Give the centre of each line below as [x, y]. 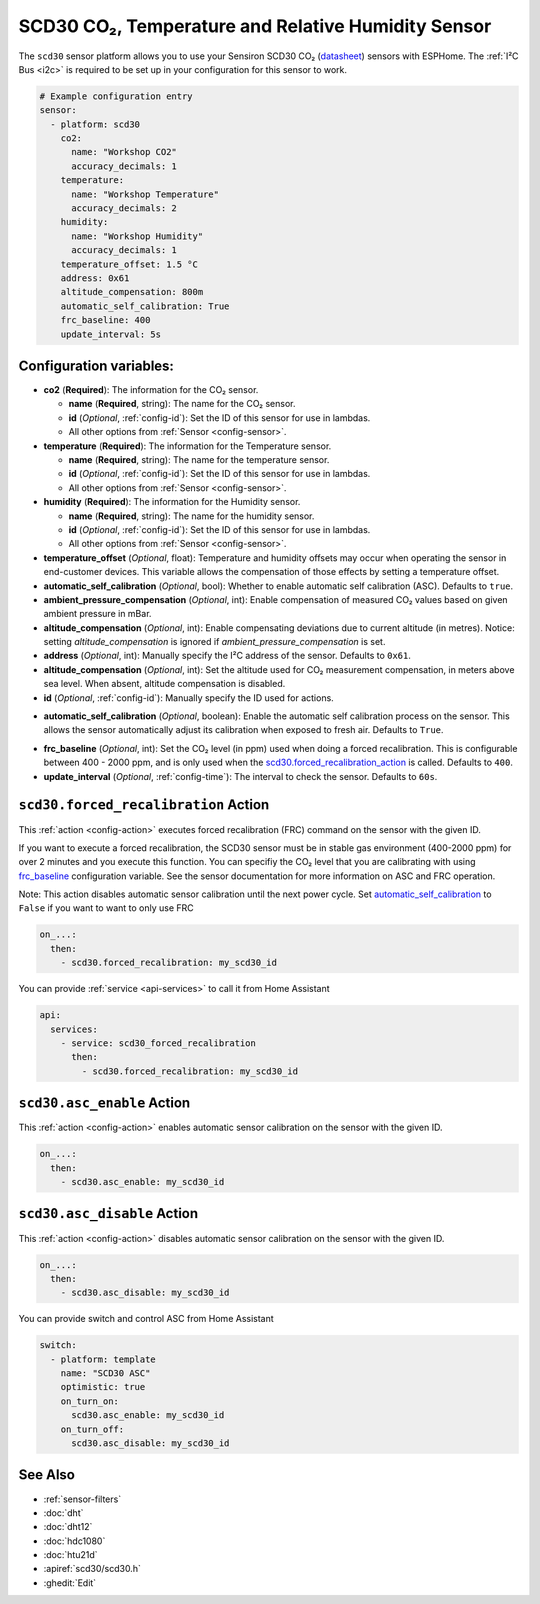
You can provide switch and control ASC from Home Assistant [146, 1319]
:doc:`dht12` [68, 1527]
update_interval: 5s [111, 334]
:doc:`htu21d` [71, 1555]
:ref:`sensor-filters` [82, 1499]
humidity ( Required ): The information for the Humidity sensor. [172, 502]
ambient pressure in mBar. [97, 614]
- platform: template [103, 1359]
